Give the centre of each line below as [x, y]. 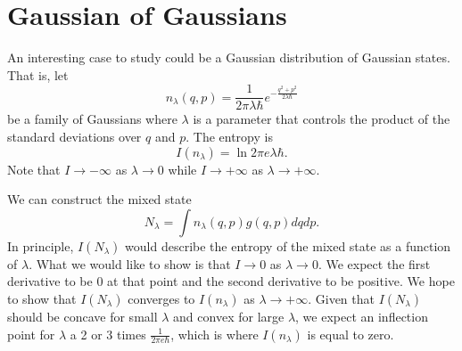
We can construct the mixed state [99, 199]
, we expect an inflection [362, 316]
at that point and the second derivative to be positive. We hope [281, 281]
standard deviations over [74, 136]
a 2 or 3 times [108, 334]
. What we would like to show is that [130, 263]
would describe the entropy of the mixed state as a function [288, 245]
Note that [34, 169]
